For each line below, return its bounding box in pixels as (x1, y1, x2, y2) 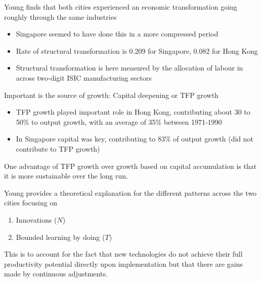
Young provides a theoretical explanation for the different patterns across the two (4, 187, 257, 198)
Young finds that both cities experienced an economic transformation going (4, 2, 237, 12)
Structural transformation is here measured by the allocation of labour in (16, 62, 243, 73)
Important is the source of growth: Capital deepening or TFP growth (4, 89, 219, 100)
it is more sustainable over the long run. (4, 170, 128, 181)
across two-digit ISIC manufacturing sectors (16, 72, 152, 83)
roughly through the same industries (4, 11, 117, 22)
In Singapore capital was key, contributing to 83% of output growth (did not (16, 133, 254, 144)
